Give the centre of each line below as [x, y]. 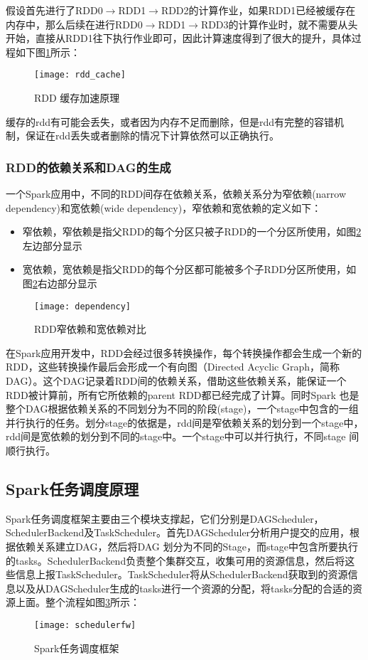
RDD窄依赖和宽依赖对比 [90, 329]
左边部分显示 [52, 245]
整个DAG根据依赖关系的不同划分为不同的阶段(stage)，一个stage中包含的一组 [182, 409]
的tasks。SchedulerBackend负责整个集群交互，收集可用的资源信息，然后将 [175, 560]
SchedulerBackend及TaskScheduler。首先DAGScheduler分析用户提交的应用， [178, 532]
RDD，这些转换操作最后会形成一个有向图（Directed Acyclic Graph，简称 [173, 367]
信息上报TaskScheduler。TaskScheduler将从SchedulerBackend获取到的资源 [182, 574]
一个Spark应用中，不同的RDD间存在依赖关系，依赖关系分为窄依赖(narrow [176, 194]
